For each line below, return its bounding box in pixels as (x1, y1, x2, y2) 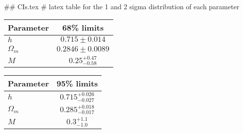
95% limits (56, 78, 98, 89)
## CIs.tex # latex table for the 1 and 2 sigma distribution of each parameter (4, 1, 240, 11)
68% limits (62, 21, 104, 33)
